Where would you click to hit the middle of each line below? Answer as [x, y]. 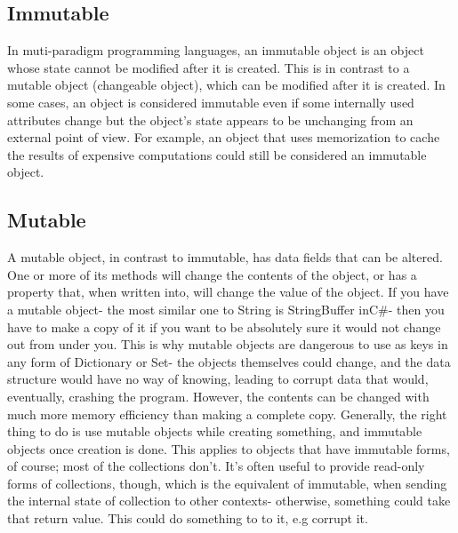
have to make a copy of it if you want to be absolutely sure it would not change [224, 326]
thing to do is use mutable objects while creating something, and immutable [215, 431]
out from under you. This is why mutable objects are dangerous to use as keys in [228, 344]
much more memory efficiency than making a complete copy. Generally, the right [227, 414]
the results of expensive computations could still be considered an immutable [217, 154]
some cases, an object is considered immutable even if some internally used [211, 102]
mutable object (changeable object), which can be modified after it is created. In [226, 85]
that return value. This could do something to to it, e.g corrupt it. [188, 518]
